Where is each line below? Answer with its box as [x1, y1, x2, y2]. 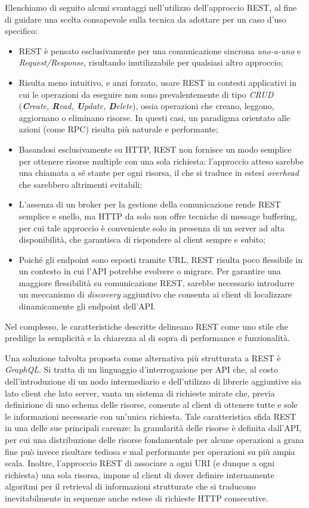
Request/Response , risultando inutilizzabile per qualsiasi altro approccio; [18, 56, 283, 69]
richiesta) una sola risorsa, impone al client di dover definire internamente [5, 468, 274, 481]
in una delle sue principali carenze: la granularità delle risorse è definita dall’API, [5, 422, 302, 434]
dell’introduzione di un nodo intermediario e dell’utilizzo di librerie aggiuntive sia [5, 375, 301, 388]
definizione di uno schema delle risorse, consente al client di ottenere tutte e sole [5, 398, 298, 411]
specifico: [5, 24, 38, 37]
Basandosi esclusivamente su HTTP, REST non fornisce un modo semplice [18, 143, 292, 155]
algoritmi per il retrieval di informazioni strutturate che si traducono [5, 480, 256, 492]
